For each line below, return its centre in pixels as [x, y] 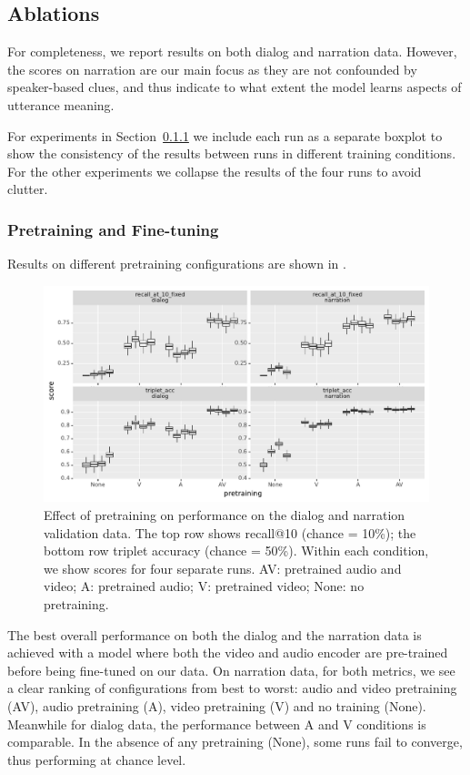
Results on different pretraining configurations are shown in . [177, 264]
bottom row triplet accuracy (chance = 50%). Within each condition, [236, 551]
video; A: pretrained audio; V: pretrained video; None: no [204, 586]
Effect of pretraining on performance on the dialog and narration [225, 515]
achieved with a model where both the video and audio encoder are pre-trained [228, 653]
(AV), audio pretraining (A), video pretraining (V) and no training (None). [217, 705]
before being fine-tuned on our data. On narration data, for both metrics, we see [231, 670]
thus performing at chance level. [97, 759]
